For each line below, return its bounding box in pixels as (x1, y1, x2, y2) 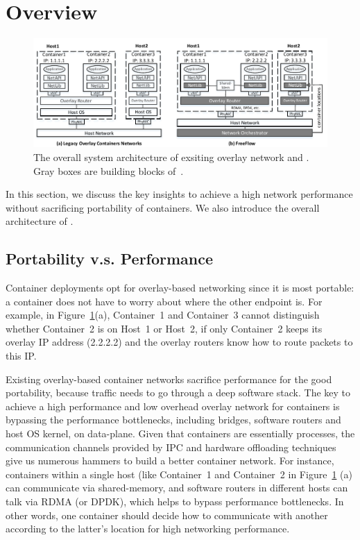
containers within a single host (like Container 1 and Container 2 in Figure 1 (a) (6, 466, 352, 481)
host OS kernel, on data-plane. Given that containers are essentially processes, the (6, 426, 355, 441)
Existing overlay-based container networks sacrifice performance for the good (6, 371, 332, 386)
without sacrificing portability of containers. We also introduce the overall (6, 200, 320, 214)
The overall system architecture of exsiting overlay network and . (33, 149, 309, 164)
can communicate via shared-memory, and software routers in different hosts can (6, 480, 348, 495)
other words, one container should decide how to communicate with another (6, 507, 328, 522)
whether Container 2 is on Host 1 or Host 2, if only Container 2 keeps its (6, 321, 323, 335)
